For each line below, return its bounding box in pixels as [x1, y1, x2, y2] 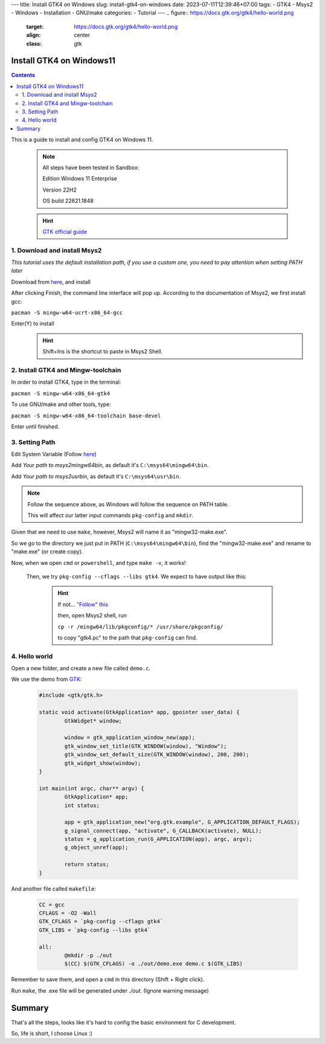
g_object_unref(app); [64, 844, 129, 851]
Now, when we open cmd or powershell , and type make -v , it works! [11, 559, 187, 566]
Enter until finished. [11, 423, 60, 430]
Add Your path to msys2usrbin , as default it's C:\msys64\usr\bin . [11, 472, 181, 480]
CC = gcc [39, 901, 65, 908]
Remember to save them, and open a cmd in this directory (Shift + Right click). [11, 976, 205, 983]
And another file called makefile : [11, 885, 97, 892]
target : [26, 23, 44, 30]
